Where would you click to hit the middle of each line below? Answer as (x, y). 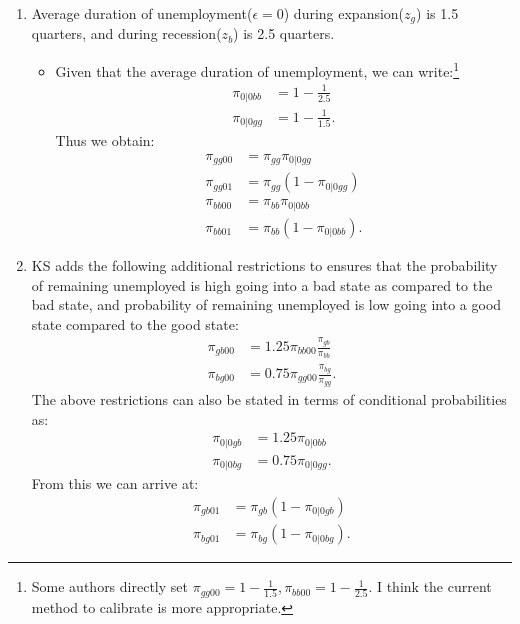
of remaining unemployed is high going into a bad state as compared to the (262, 284)
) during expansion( (344, 13)
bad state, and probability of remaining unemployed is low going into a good (266, 304)
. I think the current (430, 586)
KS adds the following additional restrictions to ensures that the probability (264, 264)
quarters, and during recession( (126, 33)
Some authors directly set (109, 586)
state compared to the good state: (135, 323)
